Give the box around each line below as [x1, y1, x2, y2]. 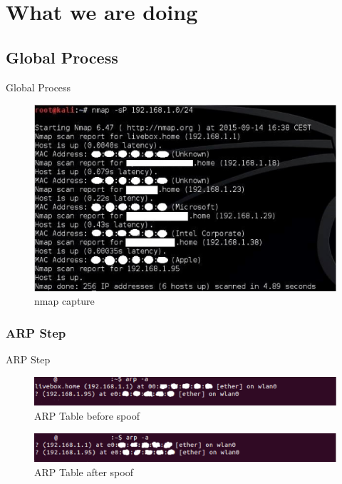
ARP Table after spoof [34, 464, 133, 479]
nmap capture [34, 293, 95, 308]
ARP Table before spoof [34, 408, 140, 423]
